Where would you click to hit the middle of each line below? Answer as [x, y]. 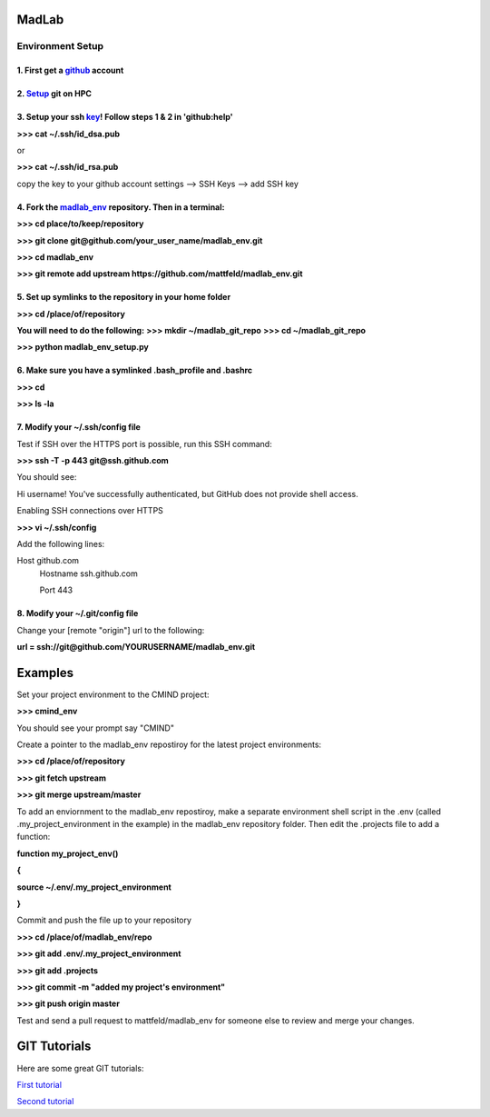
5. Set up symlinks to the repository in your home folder [124, 297]
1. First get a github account [70, 70]
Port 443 [56, 590]
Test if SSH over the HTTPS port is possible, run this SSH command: [144, 444]
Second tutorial [45, 1102]
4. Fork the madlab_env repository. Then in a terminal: [121, 207]
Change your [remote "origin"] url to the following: [111, 630]
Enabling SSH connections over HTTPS [90, 511]
